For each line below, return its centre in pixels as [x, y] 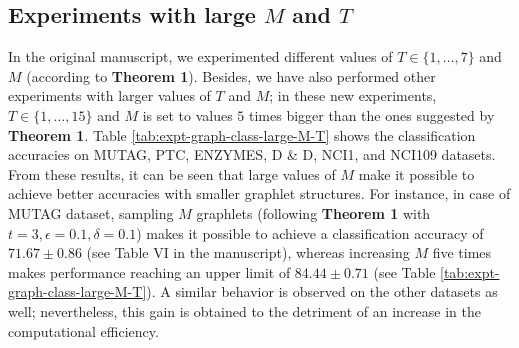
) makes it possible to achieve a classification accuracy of [310, 232]
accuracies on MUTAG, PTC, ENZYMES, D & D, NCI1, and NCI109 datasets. [252, 154]
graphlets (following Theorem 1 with [313, 212]
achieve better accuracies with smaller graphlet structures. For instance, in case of [259, 193]
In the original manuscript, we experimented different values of [200, 56]
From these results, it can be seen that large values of [172, 173]
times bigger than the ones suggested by [371, 114]
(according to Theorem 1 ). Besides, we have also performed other [231, 75]
